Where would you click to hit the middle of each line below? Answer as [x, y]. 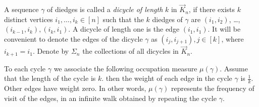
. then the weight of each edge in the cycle [167, 78]
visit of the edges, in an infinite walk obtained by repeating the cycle [110, 98]
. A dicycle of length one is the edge [124, 29]
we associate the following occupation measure [125, 68]
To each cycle [25, 68]
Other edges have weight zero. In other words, [75, 88]
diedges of [167, 19]
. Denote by [51, 51]
